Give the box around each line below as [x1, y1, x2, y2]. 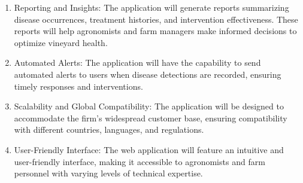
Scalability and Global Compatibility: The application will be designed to [14, 100, 284, 112]
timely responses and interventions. [14, 80, 143, 92]
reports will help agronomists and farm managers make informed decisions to [14, 25, 297, 37]
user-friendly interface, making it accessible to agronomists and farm [14, 155, 265, 167]
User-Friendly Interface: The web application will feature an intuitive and [14, 143, 284, 155]
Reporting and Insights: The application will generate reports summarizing [14, 1, 289, 13]
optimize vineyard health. [14, 36, 108, 48]
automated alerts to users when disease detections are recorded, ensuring [14, 68, 281, 80]
